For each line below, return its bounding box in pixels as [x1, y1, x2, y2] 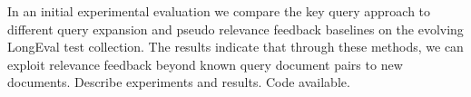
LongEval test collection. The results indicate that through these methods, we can [7, 37, 464, 56]
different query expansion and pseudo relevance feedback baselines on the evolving [7, 19, 464, 38]
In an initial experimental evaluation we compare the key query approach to [7, 2, 431, 20]
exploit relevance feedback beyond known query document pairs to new [7, 54, 403, 73]
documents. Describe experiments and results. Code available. [7, 73, 350, 92]
